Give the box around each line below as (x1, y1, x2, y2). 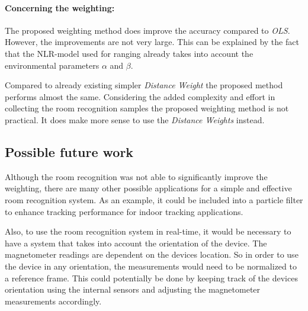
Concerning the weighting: (5, 1, 115, 14)
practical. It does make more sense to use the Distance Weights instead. (5, 113, 265, 126)
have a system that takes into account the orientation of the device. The (5, 236, 267, 249)
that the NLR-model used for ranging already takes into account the (5, 47, 254, 59)
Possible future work (5, 142, 134, 161)
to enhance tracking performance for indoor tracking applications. (5, 205, 243, 217)
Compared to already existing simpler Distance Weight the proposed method (5, 79, 283, 91)
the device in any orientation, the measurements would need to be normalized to (5, 259, 297, 272)
